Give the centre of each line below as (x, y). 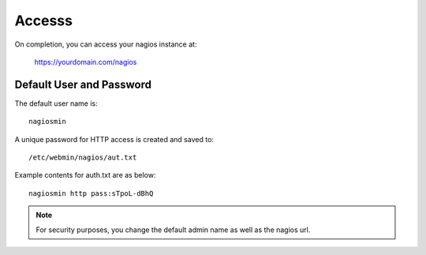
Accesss (43, 21)
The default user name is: (56, 103)
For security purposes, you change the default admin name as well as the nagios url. (173, 230)
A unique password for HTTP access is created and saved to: (114, 139)
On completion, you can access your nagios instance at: (106, 44)
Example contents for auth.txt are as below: (85, 175)
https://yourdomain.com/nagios (86, 62)
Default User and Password (83, 84)
